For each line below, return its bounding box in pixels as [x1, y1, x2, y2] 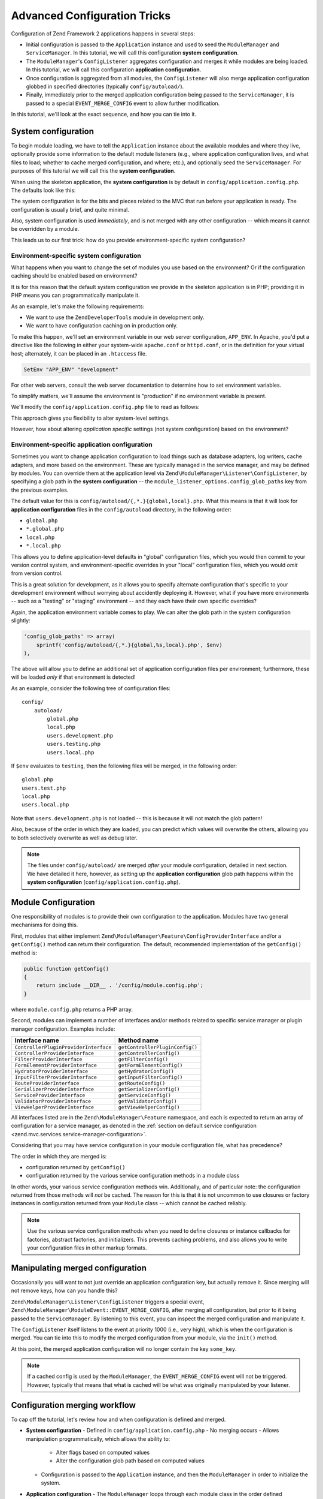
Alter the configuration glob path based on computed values [56, 1457, 205, 1464]
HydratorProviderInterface [14, 1068, 89, 1074]
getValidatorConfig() [118, 1098, 178, 1104]
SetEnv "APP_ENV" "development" [23, 366, 119, 373]
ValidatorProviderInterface [14, 1098, 92, 1104]
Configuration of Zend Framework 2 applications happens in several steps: [11, 30, 196, 37]
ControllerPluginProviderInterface [14, 1044, 112, 1050]
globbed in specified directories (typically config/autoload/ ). [26, 83, 184, 90]
